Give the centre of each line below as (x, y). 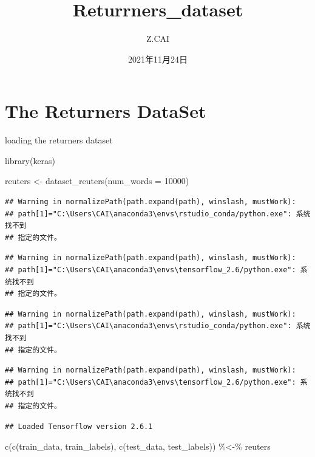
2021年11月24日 (158, 59)
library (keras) (30, 160)
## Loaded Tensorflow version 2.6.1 (79, 426)
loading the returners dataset (59, 140)
